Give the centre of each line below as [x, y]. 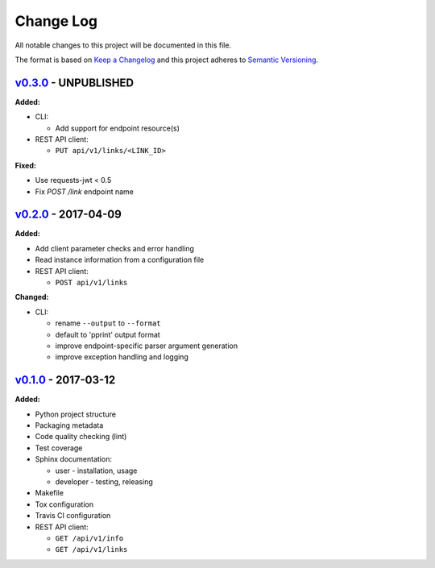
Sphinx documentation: [74, 459]
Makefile [50, 493]
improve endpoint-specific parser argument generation [147, 346]
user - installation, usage [96, 471]
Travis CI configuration [73, 516]
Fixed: [25, 165]
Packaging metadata [69, 425]
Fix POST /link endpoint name [85, 191]
